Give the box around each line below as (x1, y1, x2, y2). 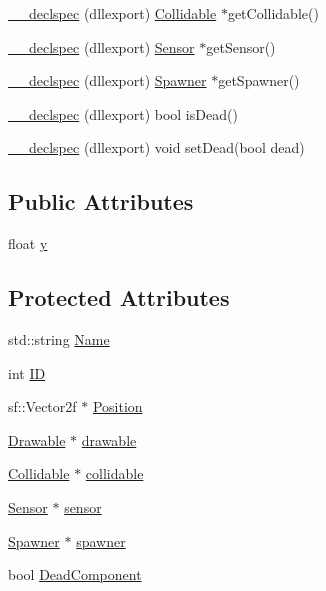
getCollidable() (227, 3, 319, 23)
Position (92, 396, 143, 417)
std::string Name (8, 328, 110, 349)
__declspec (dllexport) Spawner (8, 70, 207, 91)
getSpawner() (218, 70, 300, 91)
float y (8, 233, 48, 254)
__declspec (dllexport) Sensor (8, 36, 195, 57)
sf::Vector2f (8, 396, 77, 417)
